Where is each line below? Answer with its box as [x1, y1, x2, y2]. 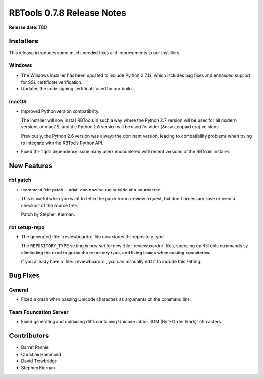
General [9, 286, 29, 293]
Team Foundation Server [9, 309, 69, 316]
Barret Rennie [21, 344, 49, 350]
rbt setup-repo [9, 224, 45, 231]
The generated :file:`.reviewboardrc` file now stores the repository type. [21, 233, 165, 239]
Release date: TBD [9, 24, 47, 30]
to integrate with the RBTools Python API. [21, 140, 104, 146]
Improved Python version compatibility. [21, 108, 100, 114]
